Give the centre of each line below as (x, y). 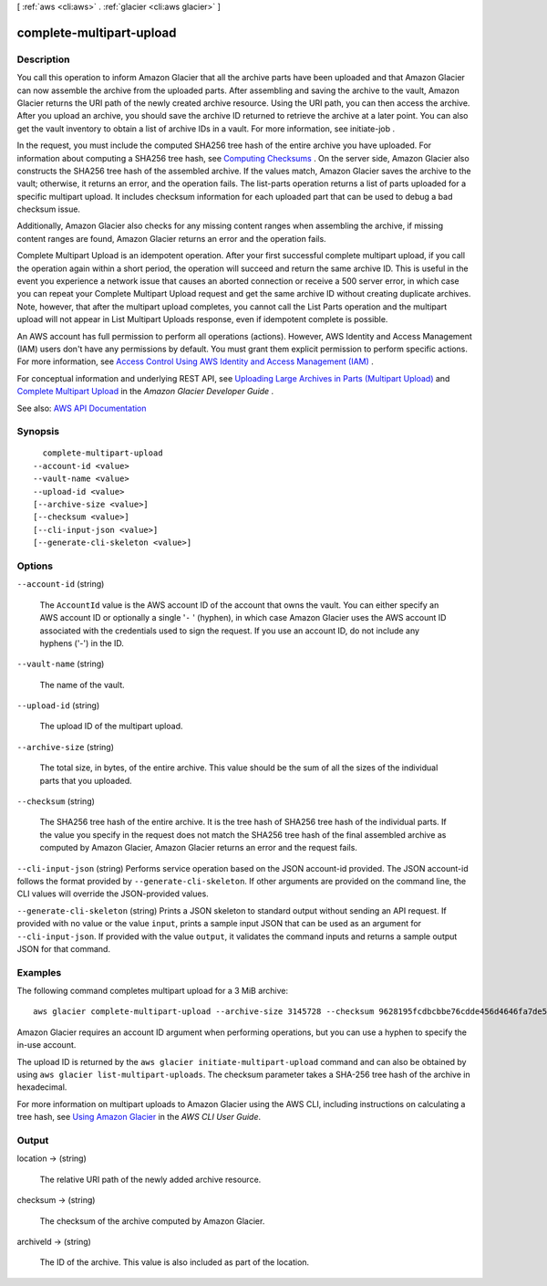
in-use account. (46, 1045)
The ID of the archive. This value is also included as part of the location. (175, 1262)
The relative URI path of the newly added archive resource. (150, 1179)
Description (43, 59)
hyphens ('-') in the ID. (82, 643)
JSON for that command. (64, 948)
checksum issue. (49, 209)
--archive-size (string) (65, 747)
